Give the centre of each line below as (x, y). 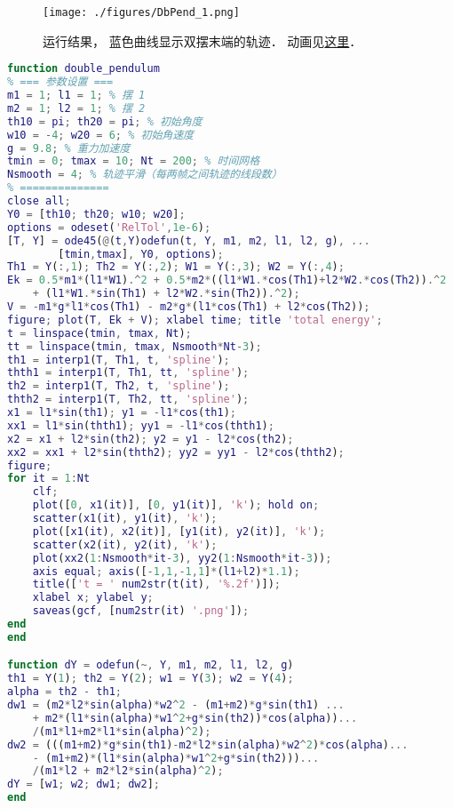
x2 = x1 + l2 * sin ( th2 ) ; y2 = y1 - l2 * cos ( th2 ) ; (151, 439)
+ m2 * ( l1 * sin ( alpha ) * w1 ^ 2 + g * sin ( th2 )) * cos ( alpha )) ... (195, 718)
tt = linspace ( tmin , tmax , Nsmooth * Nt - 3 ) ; (135, 346)
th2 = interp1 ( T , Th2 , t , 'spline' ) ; (119, 386)
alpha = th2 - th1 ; (64, 692)
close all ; (39, 201)
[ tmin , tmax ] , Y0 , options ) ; (141, 254)
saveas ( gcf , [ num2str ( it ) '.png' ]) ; (141, 611)
